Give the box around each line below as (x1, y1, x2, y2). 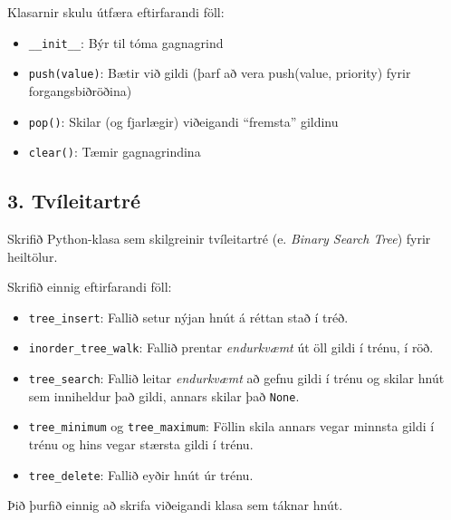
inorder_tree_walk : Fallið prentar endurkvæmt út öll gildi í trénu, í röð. (28, 338, 434, 357)
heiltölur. (7, 246, 58, 265)
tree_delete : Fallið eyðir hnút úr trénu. (28, 465, 254, 484)
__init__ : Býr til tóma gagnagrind (28, 33, 224, 52)
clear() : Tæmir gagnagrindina (28, 142, 201, 161)
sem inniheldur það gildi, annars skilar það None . (28, 386, 300, 405)
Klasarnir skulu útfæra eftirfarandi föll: (7, 3, 225, 21)
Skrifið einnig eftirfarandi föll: (7, 277, 172, 296)
